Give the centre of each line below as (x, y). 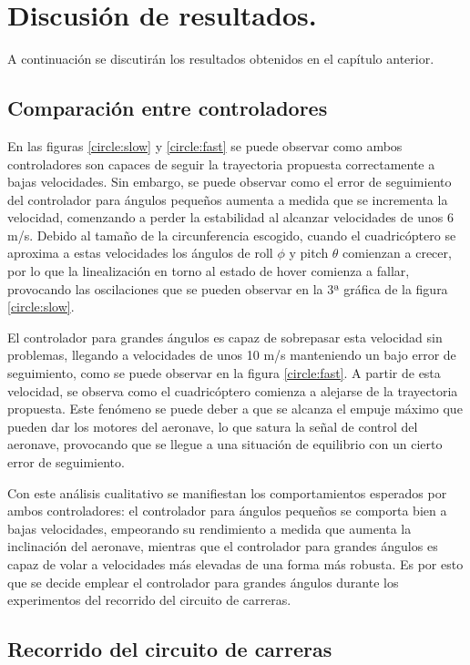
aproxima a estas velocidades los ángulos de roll (140, 253)
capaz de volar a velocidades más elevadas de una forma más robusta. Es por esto (235, 563)
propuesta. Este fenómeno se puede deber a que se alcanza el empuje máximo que (235, 409)
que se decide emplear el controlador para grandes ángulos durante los (203, 582)
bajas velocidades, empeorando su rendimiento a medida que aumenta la (209, 528)
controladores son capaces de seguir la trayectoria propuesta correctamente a (221, 164)
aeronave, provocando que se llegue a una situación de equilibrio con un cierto (225, 444)
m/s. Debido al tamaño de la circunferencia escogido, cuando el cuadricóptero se (232, 235)
